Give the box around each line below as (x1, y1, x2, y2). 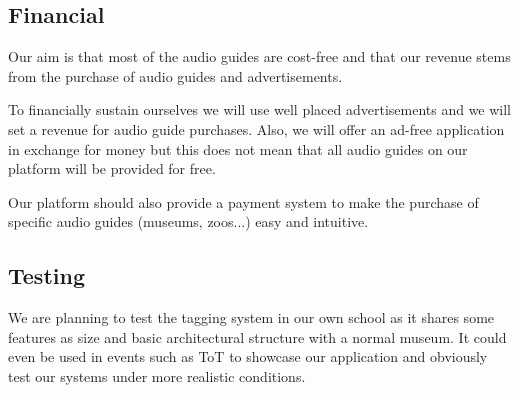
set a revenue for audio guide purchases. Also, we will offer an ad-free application (8, 118, 505, 139)
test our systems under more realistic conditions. (8, 365, 306, 386)
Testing (8, 260, 85, 291)
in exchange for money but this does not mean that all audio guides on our (8, 138, 468, 159)
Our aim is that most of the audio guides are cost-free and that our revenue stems (8, 46, 511, 67)
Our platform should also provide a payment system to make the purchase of (8, 191, 479, 212)
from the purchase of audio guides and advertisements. (8, 65, 343, 86)
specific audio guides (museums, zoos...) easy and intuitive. (8, 211, 369, 232)
